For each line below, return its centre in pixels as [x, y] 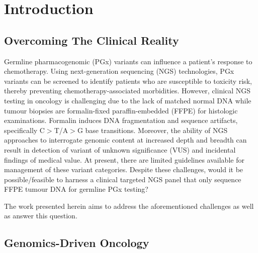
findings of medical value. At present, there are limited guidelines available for [124, 159]
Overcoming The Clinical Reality [92, 40]
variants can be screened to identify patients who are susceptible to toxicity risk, [128, 81]
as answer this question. [41, 216]
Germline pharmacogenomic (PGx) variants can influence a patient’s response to [128, 61]
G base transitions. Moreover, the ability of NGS [152, 130]
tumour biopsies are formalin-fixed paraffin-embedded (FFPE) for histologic [121, 110]
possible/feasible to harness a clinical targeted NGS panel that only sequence [123, 179]
